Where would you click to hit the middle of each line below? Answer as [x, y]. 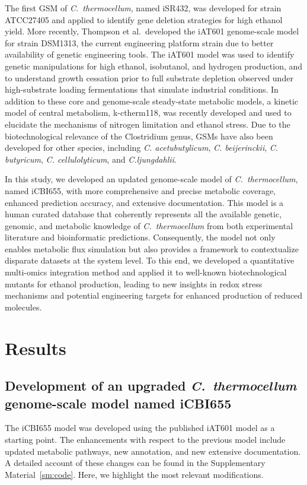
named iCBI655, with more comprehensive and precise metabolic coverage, [140, 190]
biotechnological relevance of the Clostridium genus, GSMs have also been [139, 136]
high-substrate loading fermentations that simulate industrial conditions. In [142, 89]
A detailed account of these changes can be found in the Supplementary [135, 463]
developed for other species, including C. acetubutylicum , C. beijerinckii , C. [142, 148]
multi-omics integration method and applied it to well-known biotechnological [146, 272]
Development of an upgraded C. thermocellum [151, 386]
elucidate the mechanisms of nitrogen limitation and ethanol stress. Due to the [148, 124]
